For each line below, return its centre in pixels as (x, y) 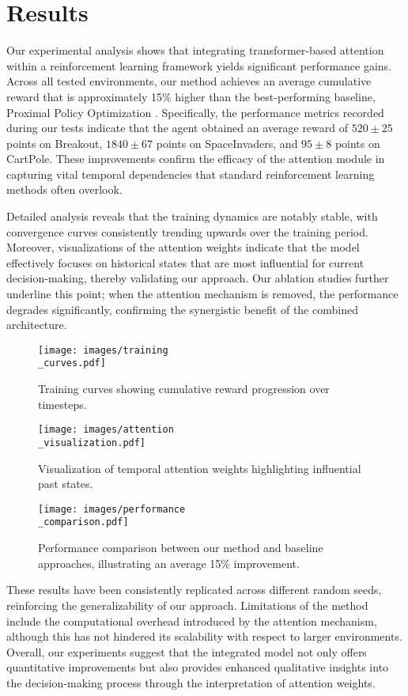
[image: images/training (103, 350)
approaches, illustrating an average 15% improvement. (169, 563)
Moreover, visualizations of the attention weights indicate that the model (183, 247)
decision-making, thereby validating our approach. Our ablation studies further (198, 278)
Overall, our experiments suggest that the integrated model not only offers (187, 651)
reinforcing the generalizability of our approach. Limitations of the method (187, 605)
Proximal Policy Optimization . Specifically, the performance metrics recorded (195, 112)
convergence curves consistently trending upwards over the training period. (187, 231)
